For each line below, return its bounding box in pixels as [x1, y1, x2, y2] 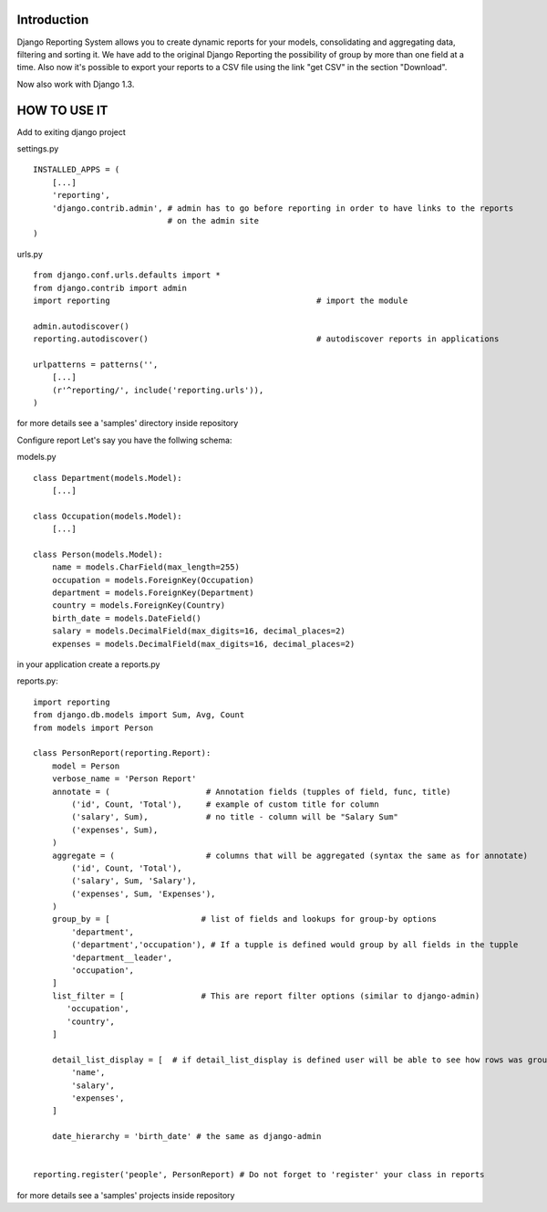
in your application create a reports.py [16, 659, 160, 670]
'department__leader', [71, 952, 173, 963]
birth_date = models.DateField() [51, 612, 202, 623]
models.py [16, 452, 57, 463]
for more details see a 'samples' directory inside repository [16, 418, 239, 429]
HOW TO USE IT [16, 102, 108, 118]
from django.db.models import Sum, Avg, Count [33, 710, 245, 720]
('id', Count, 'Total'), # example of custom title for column [71, 799, 379, 810]
